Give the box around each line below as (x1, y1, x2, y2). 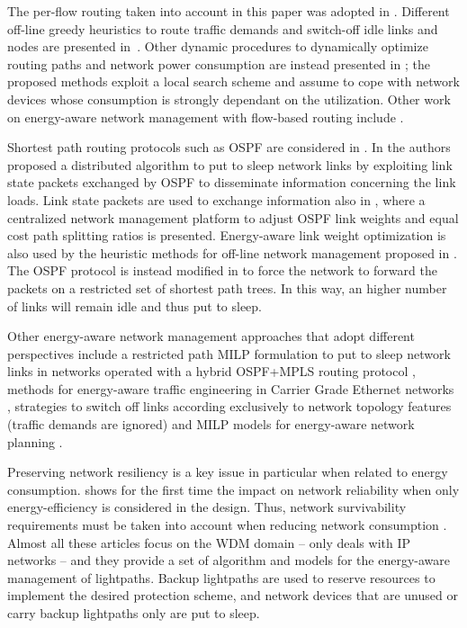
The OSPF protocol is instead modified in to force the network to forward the (7, 261, 437, 280)
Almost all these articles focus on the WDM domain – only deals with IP (7, 533, 411, 552)
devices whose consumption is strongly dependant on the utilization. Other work (7, 89, 451, 108)
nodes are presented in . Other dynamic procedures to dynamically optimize (7, 37, 428, 56)
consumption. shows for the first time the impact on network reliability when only (7, 480, 460, 498)
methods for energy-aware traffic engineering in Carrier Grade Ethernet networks (7, 379, 454, 398)
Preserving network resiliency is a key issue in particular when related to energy (7, 462, 448, 481)
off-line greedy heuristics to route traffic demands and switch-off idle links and (7, 19, 438, 38)
